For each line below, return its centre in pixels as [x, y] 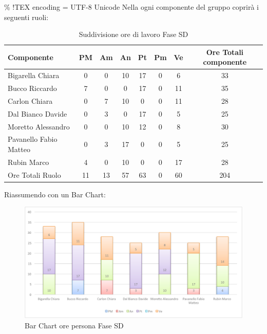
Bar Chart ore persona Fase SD [74, 325]
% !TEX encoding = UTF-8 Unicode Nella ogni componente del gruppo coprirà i [131, 7]
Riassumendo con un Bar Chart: [55, 194]
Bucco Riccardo [32, 88]
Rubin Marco [28, 162]
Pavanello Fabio [33, 139]
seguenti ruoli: [26, 17]
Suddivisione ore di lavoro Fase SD [133, 34]
